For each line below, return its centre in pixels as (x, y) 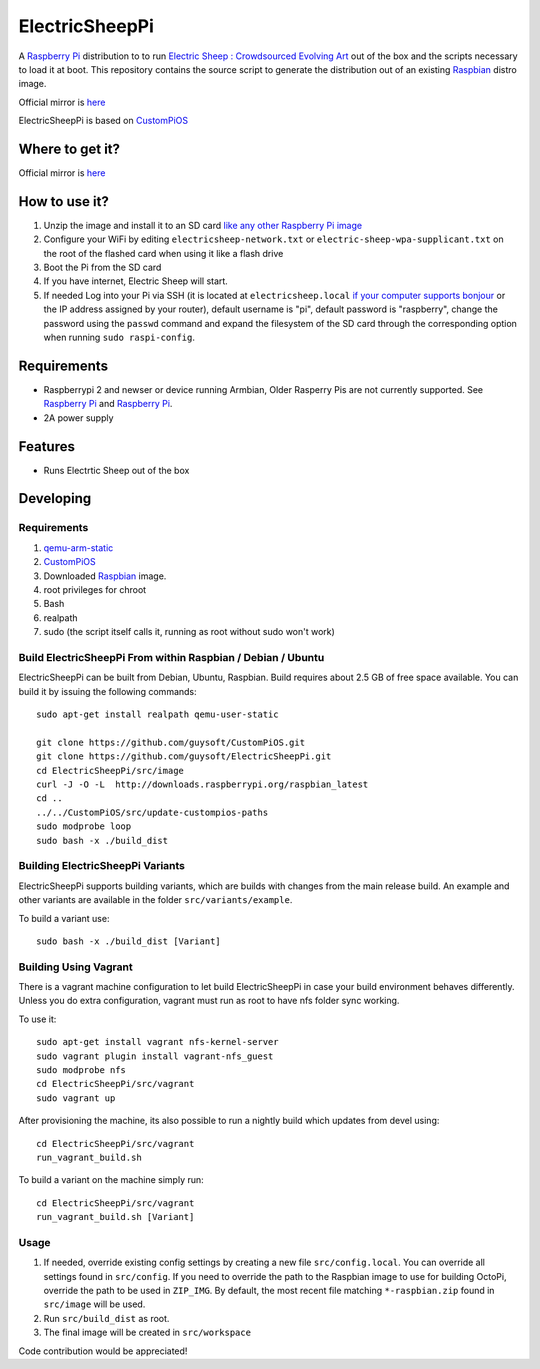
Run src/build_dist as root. (106, 1318)
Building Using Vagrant (76, 967)
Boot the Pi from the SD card (102, 267)
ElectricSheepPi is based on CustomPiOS (103, 121)
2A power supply (78, 417)
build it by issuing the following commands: (107, 691)
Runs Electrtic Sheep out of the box (116, 470)
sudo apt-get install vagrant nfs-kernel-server (157, 1042)
